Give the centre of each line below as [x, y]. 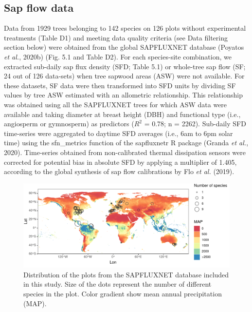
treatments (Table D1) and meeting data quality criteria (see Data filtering [116, 37]
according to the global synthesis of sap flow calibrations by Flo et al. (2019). [119, 171]
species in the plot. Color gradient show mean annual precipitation [123, 293]
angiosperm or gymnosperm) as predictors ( [69, 124]
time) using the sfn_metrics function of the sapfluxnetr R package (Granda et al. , [126, 143]
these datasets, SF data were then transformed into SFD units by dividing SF [120, 85]
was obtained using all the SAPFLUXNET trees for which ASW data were [116, 104]
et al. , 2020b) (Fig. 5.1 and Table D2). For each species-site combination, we [118, 56]
